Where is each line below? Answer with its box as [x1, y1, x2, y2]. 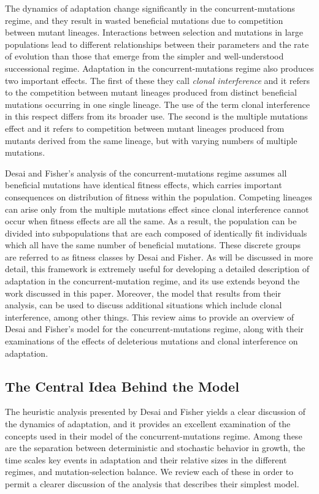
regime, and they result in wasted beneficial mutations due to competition [5, 13, 283, 26]
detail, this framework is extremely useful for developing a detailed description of [5, 262, 309, 275]
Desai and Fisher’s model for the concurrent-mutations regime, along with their [5, 322, 304, 335]
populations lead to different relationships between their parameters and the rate [5, 37, 309, 50]
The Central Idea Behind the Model [5, 376, 239, 395]
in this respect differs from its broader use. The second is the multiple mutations [5, 110, 308, 123]
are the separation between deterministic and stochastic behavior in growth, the [5, 441, 306, 454]
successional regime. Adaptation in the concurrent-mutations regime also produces [5, 61, 314, 74]
